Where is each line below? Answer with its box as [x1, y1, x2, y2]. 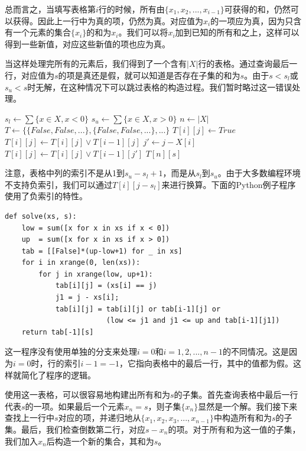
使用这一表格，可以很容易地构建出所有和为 [5, 388, 170, 401]
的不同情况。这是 [222, 345, 289, 358]
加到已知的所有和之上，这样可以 [175, 26, 300, 38]
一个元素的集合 [12, 26, 71, 38]
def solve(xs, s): [5, 212, 77, 220]
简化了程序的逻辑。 [21, 368, 96, 381]
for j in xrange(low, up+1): [38, 270, 153, 278]
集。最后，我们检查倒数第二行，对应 [5, 423, 145, 435]
